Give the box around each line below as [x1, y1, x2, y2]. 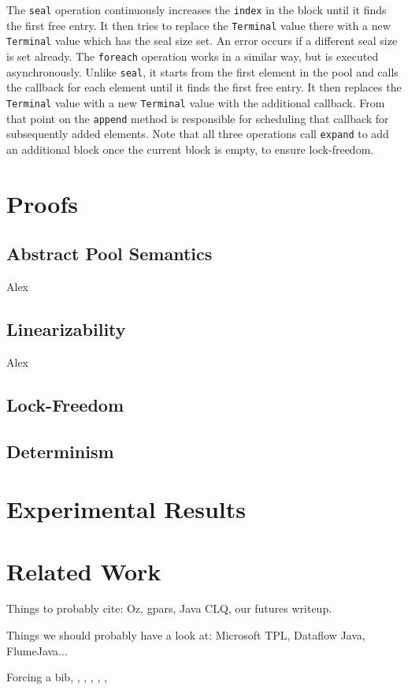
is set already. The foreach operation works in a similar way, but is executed [6, 47, 379, 64]
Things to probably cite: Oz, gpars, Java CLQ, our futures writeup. [6, 600, 332, 617]
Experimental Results [6, 493, 246, 525]
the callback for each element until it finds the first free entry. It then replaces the [6, 79, 402, 95]
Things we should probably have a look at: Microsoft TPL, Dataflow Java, [6, 627, 365, 643]
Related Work [6, 554, 161, 587]
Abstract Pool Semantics [6, 241, 213, 266]
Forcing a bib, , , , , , [6, 669, 107, 685]
